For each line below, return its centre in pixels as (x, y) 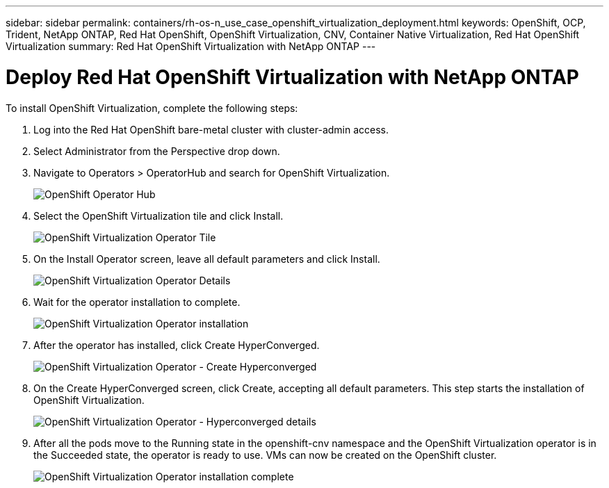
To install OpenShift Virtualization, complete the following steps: (152, 108)
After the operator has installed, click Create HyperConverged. (177, 345)
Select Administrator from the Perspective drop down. (157, 151)
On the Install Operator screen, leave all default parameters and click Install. (207, 259)
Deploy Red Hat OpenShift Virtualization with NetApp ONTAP (292, 77)
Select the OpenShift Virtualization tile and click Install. (159, 215)
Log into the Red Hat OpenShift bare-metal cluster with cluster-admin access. (211, 129)
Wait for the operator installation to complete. (137, 302)
